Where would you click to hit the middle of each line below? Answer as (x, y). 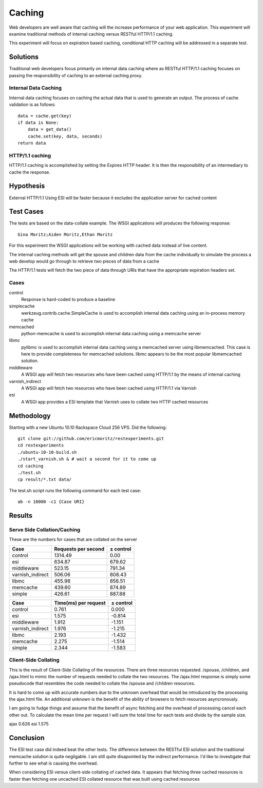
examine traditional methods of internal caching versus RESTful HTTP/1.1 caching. (91, 34)
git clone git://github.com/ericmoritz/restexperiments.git (91, 439)
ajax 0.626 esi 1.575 (29, 724)
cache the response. (30, 172)
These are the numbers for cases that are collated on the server (73, 540)
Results (21, 515)
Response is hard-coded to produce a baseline (68, 299)
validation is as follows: (32, 104)
